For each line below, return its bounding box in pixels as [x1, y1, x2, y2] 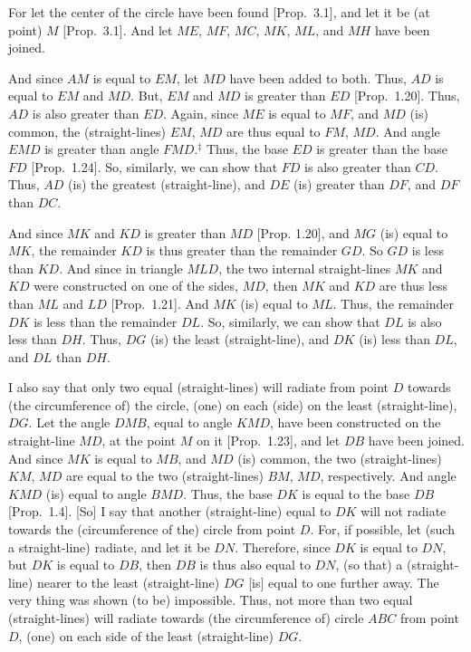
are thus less [379, 276, 448, 295]
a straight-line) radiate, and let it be [8, 537, 210, 556]
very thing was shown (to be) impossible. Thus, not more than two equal [8, 590, 413, 609]
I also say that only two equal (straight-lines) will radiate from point [8, 378, 389, 397]
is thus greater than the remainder [146, 241, 338, 260]
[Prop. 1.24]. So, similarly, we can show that [31, 157, 278, 176]
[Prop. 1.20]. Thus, [353, 86, 460, 105]
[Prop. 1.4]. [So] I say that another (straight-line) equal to [8, 502, 332, 521]
